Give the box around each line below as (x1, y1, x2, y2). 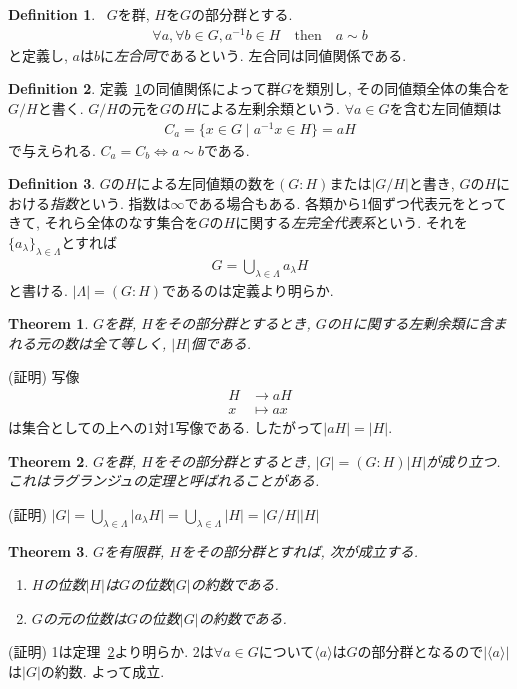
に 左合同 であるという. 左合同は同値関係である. (99, 44, 407, 65)
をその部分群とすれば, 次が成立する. (180, 540, 419, 561)
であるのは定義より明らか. (162, 279, 334, 300)
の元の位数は (42, 607, 127, 628)
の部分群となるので (357, 641, 484, 662)
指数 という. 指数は (50, 192, 171, 213)
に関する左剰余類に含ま (352, 313, 507, 334)
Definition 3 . (8, 173, 96, 194)
